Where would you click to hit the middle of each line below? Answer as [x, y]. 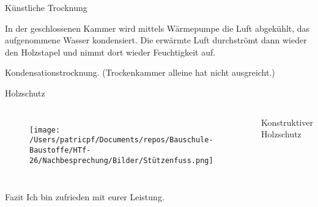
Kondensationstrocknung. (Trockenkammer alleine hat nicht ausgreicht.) [140, 72]
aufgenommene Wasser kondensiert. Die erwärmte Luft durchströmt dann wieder [156, 40]
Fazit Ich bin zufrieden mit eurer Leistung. [85, 197]
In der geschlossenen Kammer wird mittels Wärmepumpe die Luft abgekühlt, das [157, 28]
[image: [45, 130]
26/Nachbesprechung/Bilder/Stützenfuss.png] [121, 160]
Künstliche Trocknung [46, 7]
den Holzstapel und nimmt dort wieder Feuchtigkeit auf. [110, 52]
